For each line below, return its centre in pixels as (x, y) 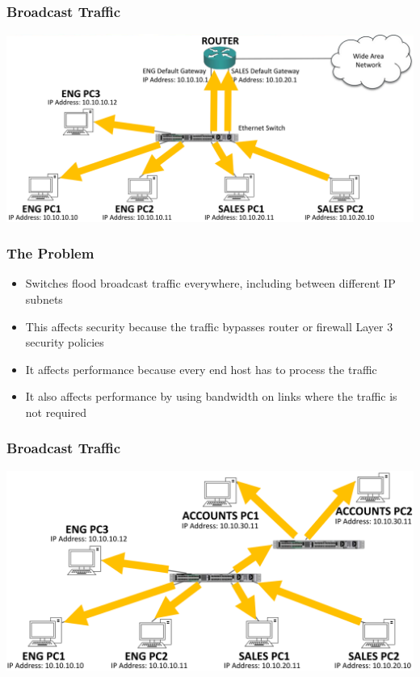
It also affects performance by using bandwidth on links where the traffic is (211, 396)
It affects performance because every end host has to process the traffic (201, 369)
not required (56, 412)
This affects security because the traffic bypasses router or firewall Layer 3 (209, 326)
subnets (44, 299)
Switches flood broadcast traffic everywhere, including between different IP (210, 283)
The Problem (50, 253)
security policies (65, 342)
